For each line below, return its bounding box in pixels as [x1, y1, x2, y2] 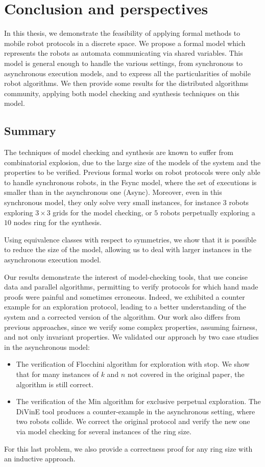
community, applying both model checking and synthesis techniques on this [4, 87, 239, 98]
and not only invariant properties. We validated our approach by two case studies [4, 331, 259, 342]
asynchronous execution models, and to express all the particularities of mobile [4, 68, 251, 78]
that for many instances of [16, 368, 99, 379]
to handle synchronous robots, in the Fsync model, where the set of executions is [4, 176, 257, 187]
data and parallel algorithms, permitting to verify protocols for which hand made [4, 281, 258, 292]
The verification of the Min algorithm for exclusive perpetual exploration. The [16, 396, 261, 407]
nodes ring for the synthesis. [13, 217, 102, 228]
